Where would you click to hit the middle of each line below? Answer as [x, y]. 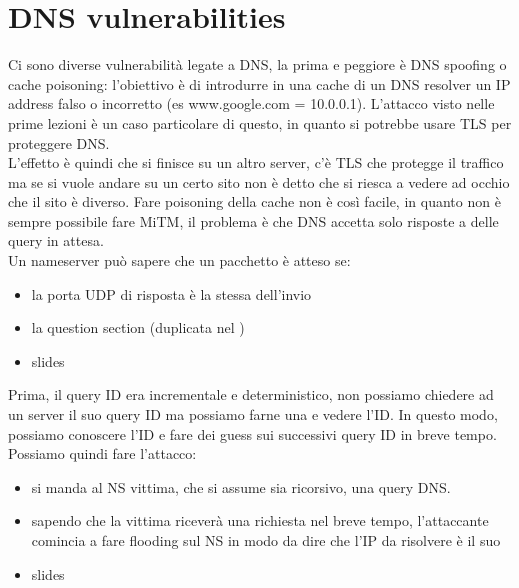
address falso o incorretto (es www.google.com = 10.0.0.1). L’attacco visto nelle [251, 103]
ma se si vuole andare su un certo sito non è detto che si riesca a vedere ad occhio [259, 181]
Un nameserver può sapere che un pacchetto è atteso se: [179, 260]
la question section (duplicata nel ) [138, 327]
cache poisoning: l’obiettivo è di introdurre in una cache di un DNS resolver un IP [259, 83]
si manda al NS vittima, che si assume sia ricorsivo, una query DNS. [241, 486]
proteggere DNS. [59, 142]
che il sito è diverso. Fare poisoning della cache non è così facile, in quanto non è [254, 201]
